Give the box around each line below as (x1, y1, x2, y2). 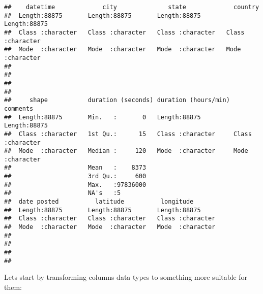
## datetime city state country (4, 4, 259, 11)
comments (4, 105, 34, 112)
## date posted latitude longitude (4, 198, 194, 206)
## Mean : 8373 (4, 164, 147, 172)
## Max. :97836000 (4, 181, 147, 188)
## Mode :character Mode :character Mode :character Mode (4, 46, 241, 53)
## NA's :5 (4, 189, 121, 197)
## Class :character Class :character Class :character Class (4, 28, 245, 36)
